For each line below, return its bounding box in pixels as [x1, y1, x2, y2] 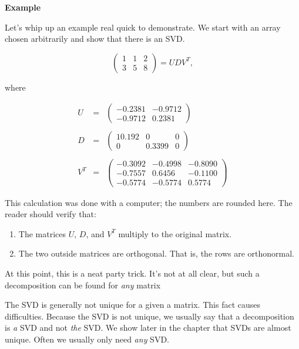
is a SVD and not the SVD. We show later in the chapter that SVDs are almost [5, 321, 291, 334]
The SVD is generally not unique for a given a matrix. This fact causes [5, 298, 260, 311]
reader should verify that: [5, 208, 96, 220]
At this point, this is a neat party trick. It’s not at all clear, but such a [5, 267, 260, 280]
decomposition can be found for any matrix [5, 278, 161, 291]
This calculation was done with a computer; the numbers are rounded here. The [5, 196, 293, 208]
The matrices [18, 227, 66, 240]
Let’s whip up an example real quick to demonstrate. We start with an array [5, 21, 281, 33]
